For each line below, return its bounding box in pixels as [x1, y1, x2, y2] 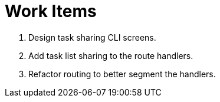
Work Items [5, 1, 97, 21]
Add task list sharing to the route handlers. [28, 50, 193, 61]
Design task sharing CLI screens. [28, 32, 156, 42]
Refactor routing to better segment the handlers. [28, 68, 216, 79]
